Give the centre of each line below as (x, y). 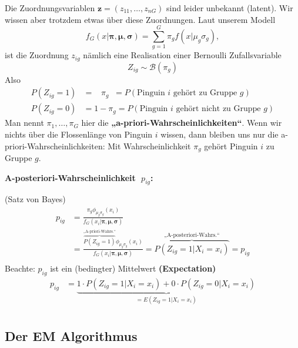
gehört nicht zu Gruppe (218, 109)
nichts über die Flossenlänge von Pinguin (79, 134)
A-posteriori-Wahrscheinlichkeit (70, 177)
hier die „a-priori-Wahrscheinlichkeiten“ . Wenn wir (182, 123)
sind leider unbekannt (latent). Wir (230, 8)
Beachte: (20, 268)
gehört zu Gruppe (205, 93)
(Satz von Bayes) (35, 199)
